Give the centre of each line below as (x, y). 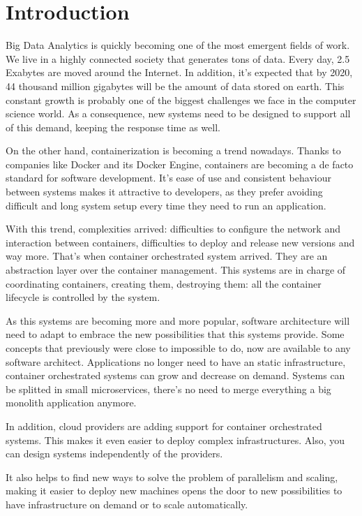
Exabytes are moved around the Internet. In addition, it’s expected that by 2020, (179, 72)
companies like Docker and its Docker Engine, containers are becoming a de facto (180, 164)
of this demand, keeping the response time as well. (113, 127)
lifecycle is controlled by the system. (83, 297)
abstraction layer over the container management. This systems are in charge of (176, 270)
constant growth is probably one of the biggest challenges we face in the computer (181, 99)
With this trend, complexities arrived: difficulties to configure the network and (173, 229)
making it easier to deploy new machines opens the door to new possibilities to (174, 491)
